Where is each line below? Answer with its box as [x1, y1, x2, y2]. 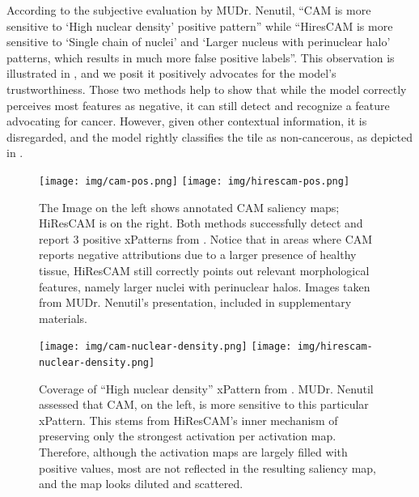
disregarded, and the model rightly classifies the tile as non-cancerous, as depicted [6, 128, 413, 145]
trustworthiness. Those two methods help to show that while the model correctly [6, 80, 407, 97]
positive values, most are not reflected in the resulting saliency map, [39, 459, 376, 476]
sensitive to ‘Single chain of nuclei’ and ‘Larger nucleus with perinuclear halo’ [6, 33, 391, 50]
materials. [39, 309, 88, 326]
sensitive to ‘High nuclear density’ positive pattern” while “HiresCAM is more [6, 17, 393, 34]
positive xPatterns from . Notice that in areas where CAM [83, 230, 373, 247]
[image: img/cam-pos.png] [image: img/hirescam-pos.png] [39, 175, 350, 187]
